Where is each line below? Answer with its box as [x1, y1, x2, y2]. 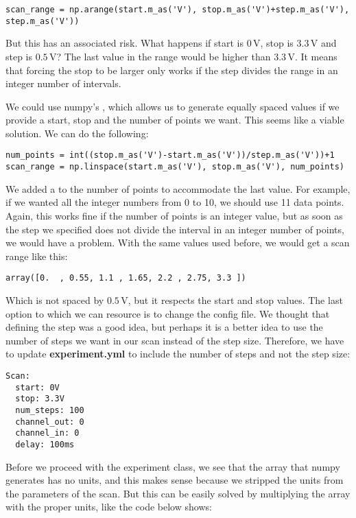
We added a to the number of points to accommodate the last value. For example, [5, 181, 351, 196]
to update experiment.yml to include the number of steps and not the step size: [5, 346, 351, 361]
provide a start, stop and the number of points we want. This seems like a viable [5, 113, 344, 127]
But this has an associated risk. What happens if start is [5, 36, 244, 50]
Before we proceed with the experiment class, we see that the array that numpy [5, 459, 340, 473]
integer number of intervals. [5, 76, 121, 91]
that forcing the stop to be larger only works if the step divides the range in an [5, 62, 338, 77]
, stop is [260, 36, 294, 50]
